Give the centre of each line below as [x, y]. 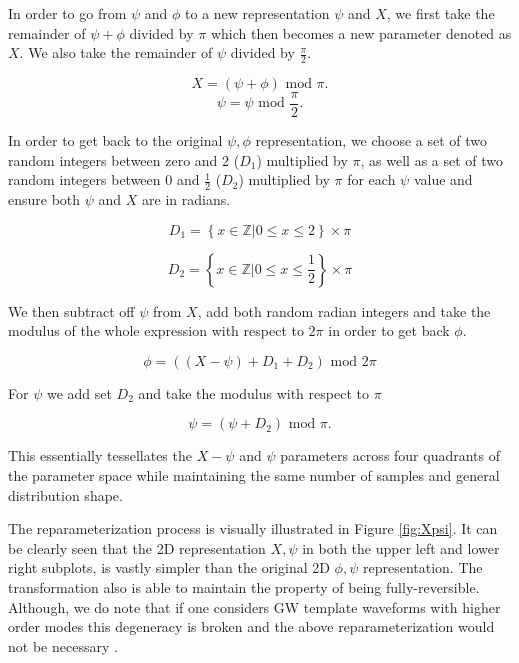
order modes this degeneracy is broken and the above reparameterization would [251, 626]
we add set [79, 392]
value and [443, 179]
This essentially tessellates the [100, 455]
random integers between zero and [113, 159]
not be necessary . [63, 645]
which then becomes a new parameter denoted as [361, 32]
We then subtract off [71, 310]
